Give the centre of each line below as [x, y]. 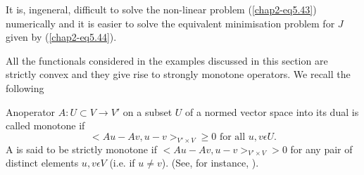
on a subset [148, 111]
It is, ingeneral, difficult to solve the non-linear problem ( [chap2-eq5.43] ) [161, 9]
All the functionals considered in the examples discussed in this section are [167, 60]
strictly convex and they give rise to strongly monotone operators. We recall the [178, 74]
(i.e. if [122, 163]
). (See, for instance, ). [210, 163]
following [25, 87]
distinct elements [42, 163]
